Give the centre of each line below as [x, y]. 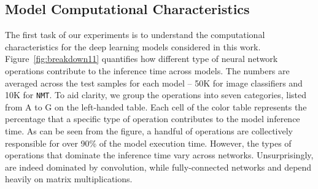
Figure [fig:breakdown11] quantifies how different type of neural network [142, 59]
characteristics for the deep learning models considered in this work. [133, 46]
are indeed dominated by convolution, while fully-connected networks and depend [158, 167]
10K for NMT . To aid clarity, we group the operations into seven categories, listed [156, 95]
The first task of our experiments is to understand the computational [135, 35]
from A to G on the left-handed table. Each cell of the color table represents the [156, 106]
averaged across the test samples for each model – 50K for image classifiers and [154, 83]
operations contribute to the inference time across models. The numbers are [147, 70]
